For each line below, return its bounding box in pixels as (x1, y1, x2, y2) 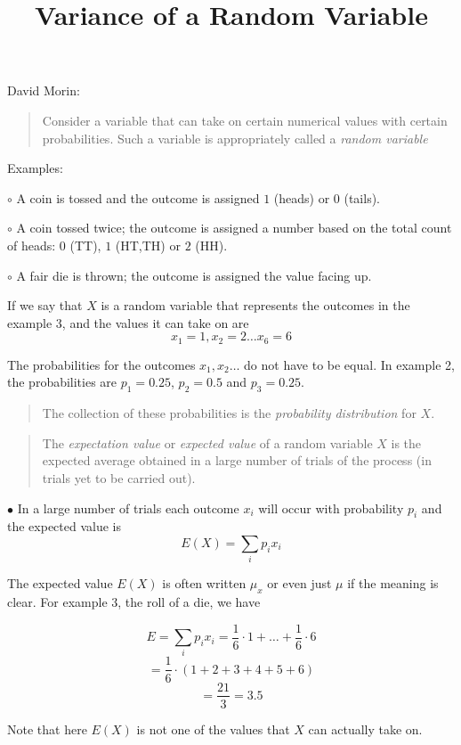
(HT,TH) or (115, 235, 181, 254)
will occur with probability (258, 498, 404, 517)
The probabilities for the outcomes (7, 355, 196, 373)
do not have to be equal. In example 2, (244, 355, 455, 373)
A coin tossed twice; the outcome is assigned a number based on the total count (16, 218, 452, 237)
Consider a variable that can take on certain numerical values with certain (42, 111, 448, 129)
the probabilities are (7, 372, 117, 391)
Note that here (7, 719, 87, 738)
